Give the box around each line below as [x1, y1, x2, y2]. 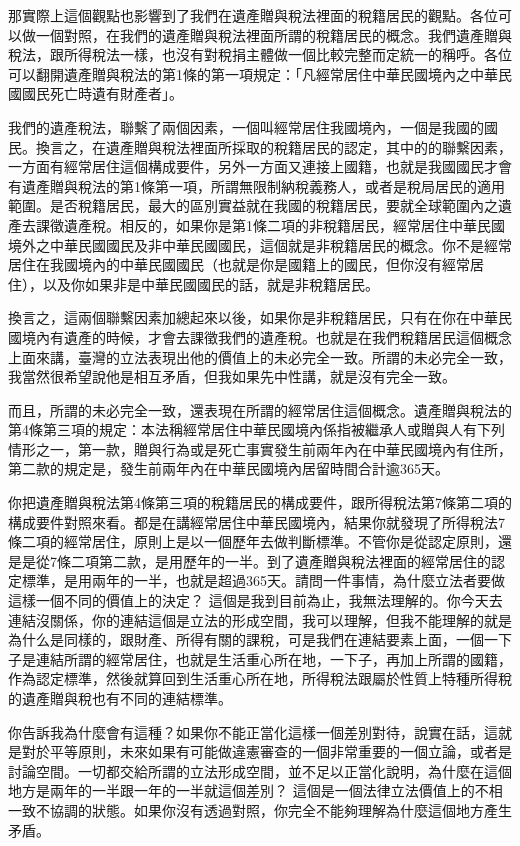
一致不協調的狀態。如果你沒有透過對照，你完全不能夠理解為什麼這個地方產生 [8, 799, 512, 820]
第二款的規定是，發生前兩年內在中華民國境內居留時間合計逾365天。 [8, 458, 449, 479]
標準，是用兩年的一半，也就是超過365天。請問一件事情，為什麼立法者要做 [21, 570, 505, 591]
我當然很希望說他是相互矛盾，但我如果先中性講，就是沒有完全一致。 [8, 366, 456, 387]
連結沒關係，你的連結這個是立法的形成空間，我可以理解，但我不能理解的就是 [8, 609, 512, 630]
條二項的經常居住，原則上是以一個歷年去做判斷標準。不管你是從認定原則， [8, 531, 498, 552]
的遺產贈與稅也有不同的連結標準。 [8, 688, 232, 708]
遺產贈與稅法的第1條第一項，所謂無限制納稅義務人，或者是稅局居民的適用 [21, 175, 505, 196]
